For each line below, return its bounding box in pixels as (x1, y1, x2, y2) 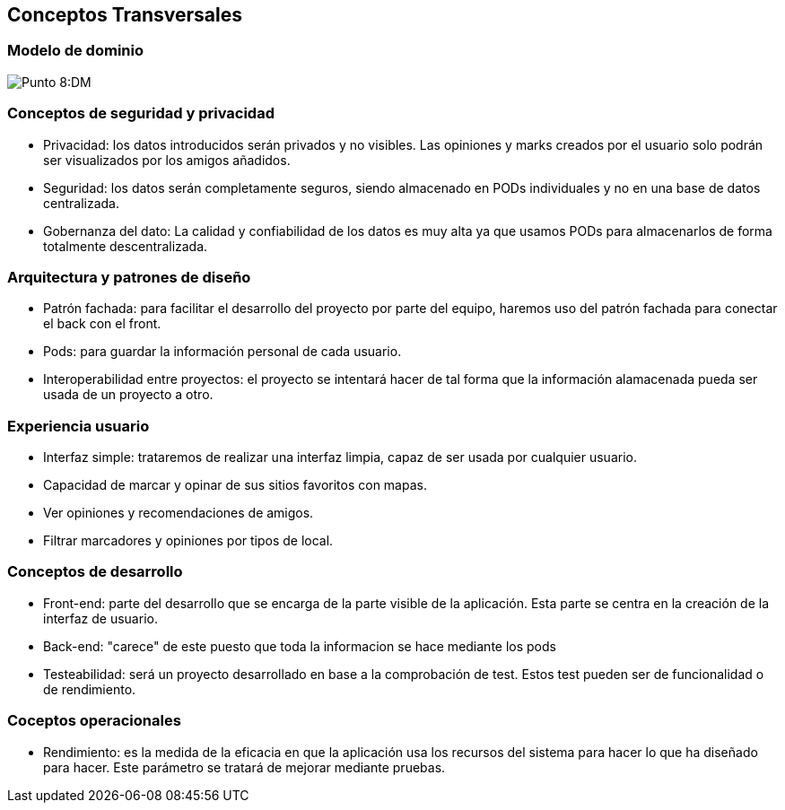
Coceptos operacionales (7, 711, 181, 730)
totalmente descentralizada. (43, 238, 208, 254)
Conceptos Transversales (7, 4, 242, 26)
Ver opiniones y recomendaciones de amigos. (43, 505, 314, 521)
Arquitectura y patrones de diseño (7, 267, 251, 286)
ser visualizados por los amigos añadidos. (43, 152, 291, 168)
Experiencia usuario (7, 416, 150, 435)
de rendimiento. (43, 681, 136, 697)
